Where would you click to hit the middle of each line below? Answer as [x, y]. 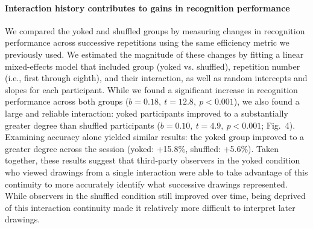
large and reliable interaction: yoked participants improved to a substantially [147, 113]
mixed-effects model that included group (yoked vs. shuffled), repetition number [153, 66]
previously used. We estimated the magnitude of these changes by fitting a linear [154, 54]
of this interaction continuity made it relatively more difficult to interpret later [150, 207]
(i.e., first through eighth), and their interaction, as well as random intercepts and [156, 78]
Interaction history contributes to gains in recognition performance [147, 8]
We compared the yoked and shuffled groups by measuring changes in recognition [155, 30]
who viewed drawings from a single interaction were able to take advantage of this [156, 172]
